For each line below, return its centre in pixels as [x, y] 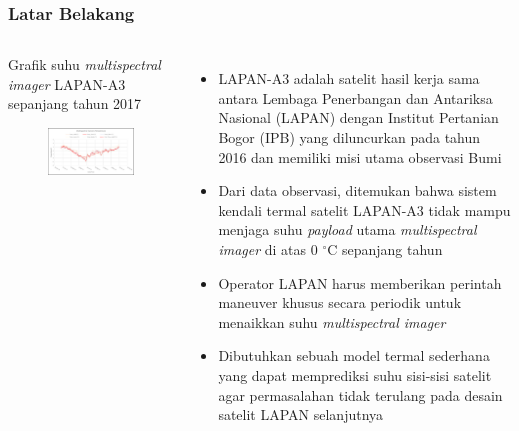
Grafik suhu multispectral [84, 64]
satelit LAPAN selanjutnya [301, 414]
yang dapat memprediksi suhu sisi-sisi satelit [355, 374]
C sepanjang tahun [385, 248]
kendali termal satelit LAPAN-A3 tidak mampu [364, 209]
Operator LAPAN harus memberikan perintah [360, 282]
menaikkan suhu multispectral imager [332, 321]
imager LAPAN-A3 [67, 83]
